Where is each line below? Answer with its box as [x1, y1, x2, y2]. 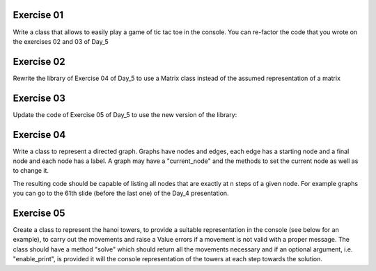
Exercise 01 [13, 9, 64, 21]
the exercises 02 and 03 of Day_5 [13, 37, 109, 45]
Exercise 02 [13, 56, 65, 68]
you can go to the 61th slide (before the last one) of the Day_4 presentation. [13, 189, 229, 198]
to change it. [13, 167, 49, 175]
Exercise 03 [13, 92, 66, 104]
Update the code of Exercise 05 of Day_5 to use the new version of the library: [13, 110, 237, 118]
